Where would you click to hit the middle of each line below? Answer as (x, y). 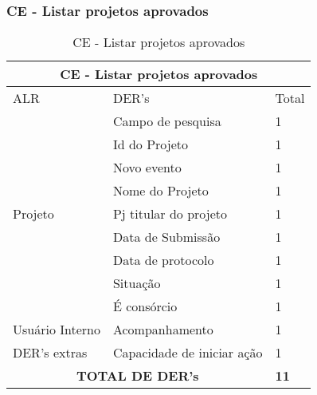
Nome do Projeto (160, 191)
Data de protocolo (163, 260)
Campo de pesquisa (167, 121)
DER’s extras (50, 353)
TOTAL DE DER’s (137, 376)
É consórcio (145, 306)
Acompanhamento (163, 330)
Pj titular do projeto (170, 214)
